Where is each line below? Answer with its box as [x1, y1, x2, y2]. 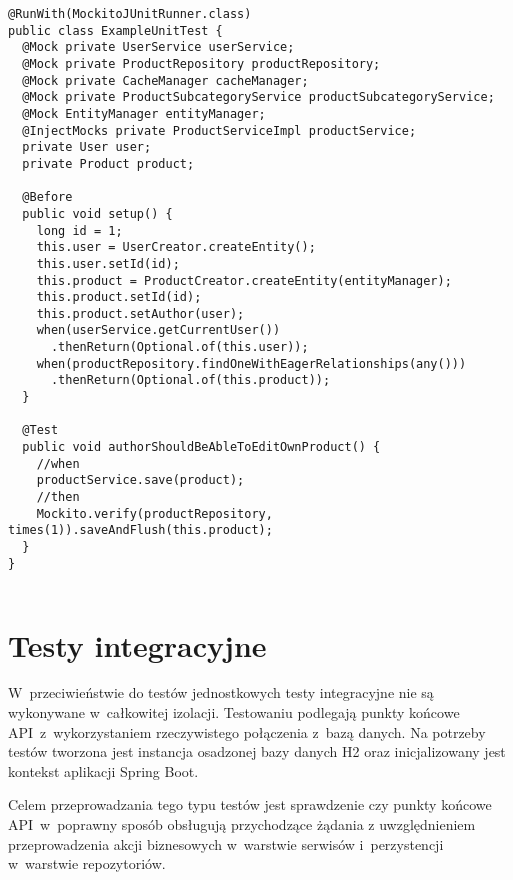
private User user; [22, 140, 152, 155]
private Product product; [22, 156, 195, 171]
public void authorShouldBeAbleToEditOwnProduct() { [22, 440, 381, 455]
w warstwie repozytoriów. [8, 853, 166, 874]
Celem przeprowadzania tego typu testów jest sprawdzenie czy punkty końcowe [8, 794, 492, 815]
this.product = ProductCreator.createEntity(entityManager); [36, 273, 452, 288]
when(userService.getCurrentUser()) [36, 323, 281, 338]
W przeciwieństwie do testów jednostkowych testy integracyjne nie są [8, 682, 434, 703]
